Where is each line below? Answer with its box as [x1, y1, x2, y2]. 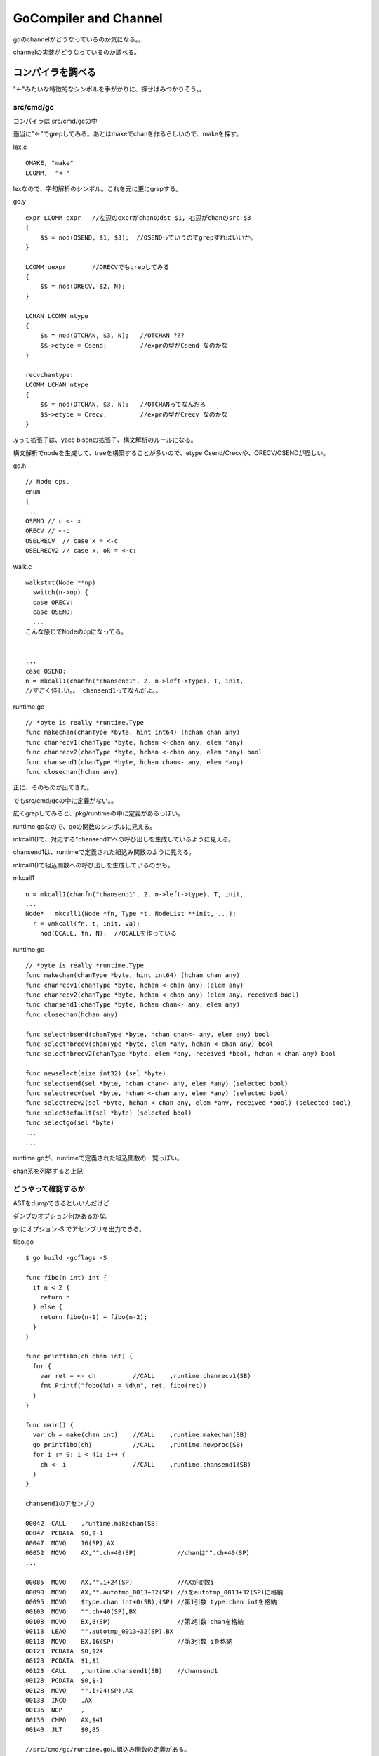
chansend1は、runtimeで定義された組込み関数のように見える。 [13, 848, 196, 856]
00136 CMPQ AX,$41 [25, 1716, 104, 1724]
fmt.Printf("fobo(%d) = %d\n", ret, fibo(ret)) [39, 1382, 207, 1390]
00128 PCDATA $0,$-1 [25, 1677, 104, 1685]
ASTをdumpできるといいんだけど [13, 1198, 110, 1207]
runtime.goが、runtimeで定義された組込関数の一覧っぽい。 [13, 1154, 184, 1162]
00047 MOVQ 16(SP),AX [25, 1539, 115, 1547]
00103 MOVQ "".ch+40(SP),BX [25, 1608, 137, 1616]
